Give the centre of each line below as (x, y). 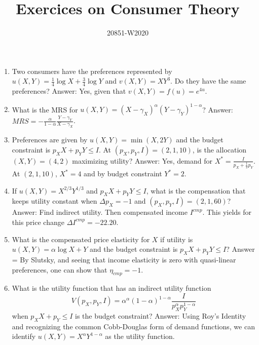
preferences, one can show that (60, 269)
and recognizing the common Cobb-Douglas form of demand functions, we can (133, 326)
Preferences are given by (50, 140)
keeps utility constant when (54, 201)
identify (24, 336)
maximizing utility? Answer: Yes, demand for (142, 160)
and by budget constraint (123, 173)
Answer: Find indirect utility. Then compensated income (100, 212)
